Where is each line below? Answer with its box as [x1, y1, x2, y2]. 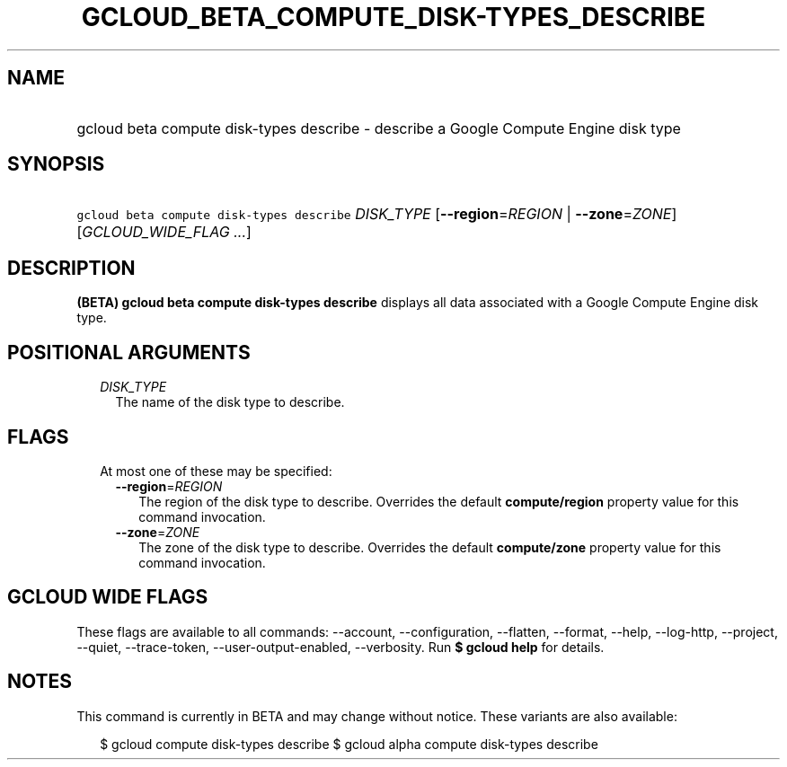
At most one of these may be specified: [100, 463, 332, 479]
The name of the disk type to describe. [115, 394, 345, 410]
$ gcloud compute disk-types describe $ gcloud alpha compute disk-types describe [100, 736, 598, 752]
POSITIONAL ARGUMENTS [7, 340, 251, 364]
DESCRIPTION [7, 256, 136, 279]
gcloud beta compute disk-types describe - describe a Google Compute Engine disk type [76, 119, 681, 137]
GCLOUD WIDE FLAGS [7, 586, 208, 609]
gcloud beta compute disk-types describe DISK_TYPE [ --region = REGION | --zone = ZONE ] [76, 205, 677, 224]
